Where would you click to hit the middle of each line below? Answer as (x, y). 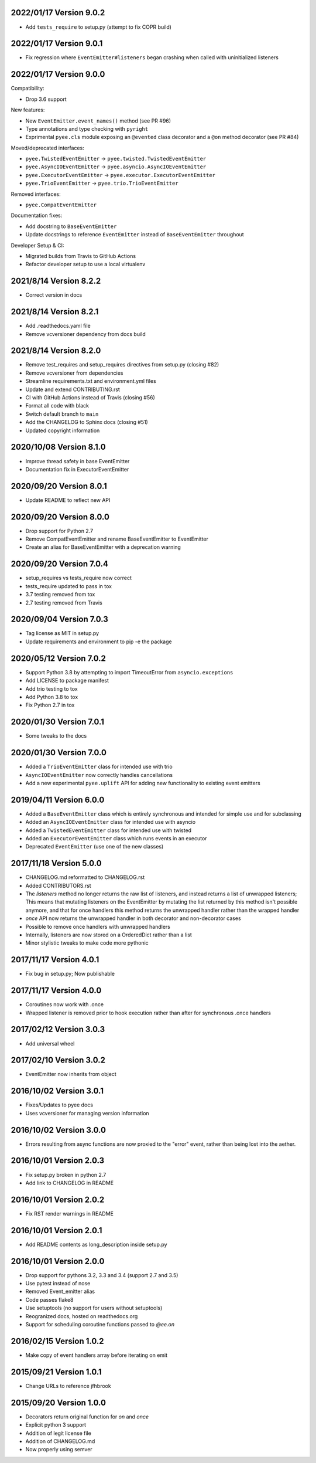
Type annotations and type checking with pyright (87, 128)
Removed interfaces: (36, 194)
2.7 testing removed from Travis (64, 602)
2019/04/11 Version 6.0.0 (58, 800)
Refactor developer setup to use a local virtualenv (85, 264)
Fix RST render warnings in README (70, 1213)
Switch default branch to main (62, 414)
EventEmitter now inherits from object (71, 1074)
